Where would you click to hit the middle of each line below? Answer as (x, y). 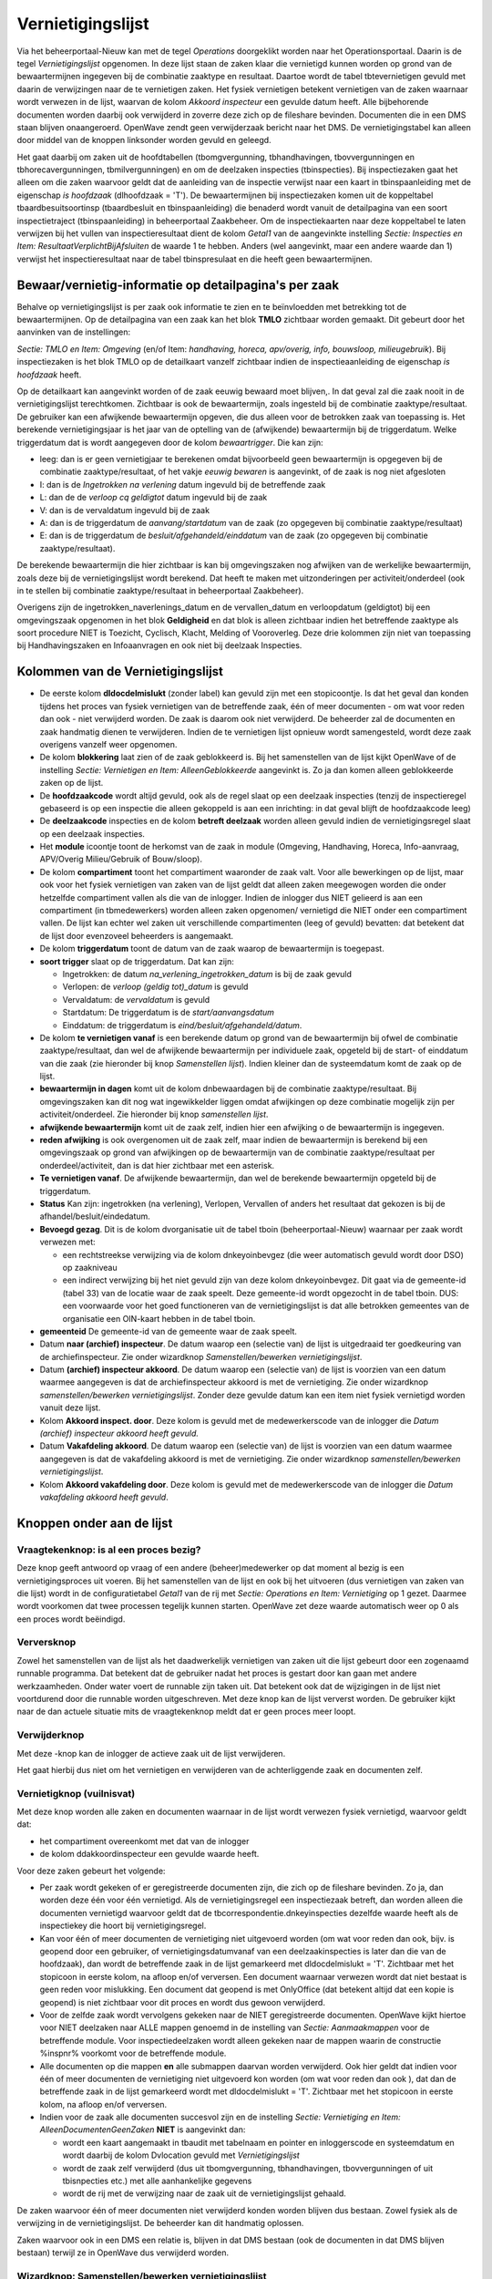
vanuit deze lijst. (70, 1408)
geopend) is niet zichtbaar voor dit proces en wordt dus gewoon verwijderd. (182, 2002)
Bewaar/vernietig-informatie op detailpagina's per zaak (178, 285)
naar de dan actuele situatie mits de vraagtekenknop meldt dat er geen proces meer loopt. (186, 1712)
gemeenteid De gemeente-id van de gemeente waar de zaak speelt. (169, 1331)
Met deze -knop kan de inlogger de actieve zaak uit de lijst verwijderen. (151, 1753)
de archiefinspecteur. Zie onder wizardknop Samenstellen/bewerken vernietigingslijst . (201, 1356)
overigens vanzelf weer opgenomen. (108, 744)
